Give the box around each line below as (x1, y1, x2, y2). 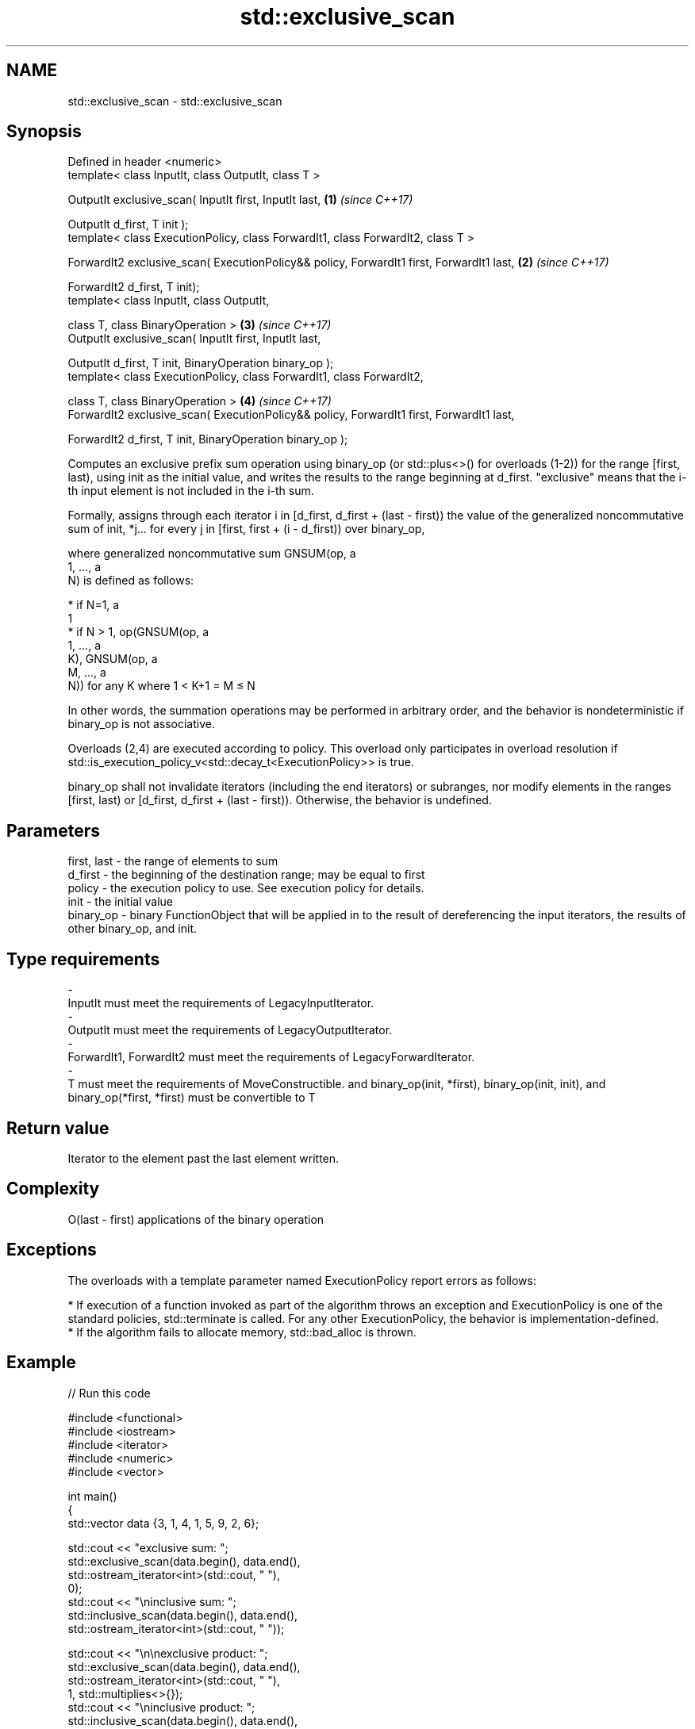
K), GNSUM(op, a (67, 652, 158, 666)
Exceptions (6, 1240, 97, 1260)
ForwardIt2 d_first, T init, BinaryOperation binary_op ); (67, 432, 348, 447)
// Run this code (67, 1386, 151, 1400)
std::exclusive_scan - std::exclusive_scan (67, 94, 282, 108)
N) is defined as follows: (67, 573, 194, 588)
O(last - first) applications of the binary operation (67, 1212, 324, 1226)
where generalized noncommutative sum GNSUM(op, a (67, 546, 356, 561)
